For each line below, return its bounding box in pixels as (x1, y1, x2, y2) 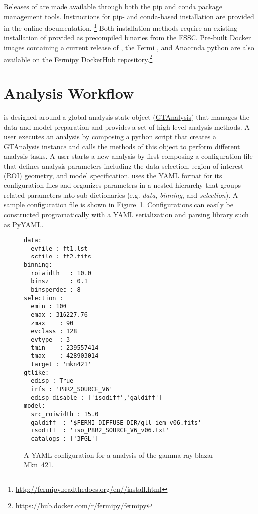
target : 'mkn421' (31, 360, 92, 368)
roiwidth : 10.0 (31, 269, 92, 277)
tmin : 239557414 (31, 344, 99, 351)
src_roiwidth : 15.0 (31, 410, 99, 418)
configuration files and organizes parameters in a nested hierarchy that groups (4, 180, 241, 190)
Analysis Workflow (4, 83, 134, 103)
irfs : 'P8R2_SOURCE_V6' (31, 385, 113, 393)
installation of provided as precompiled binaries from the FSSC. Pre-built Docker (4, 32, 251, 43)
